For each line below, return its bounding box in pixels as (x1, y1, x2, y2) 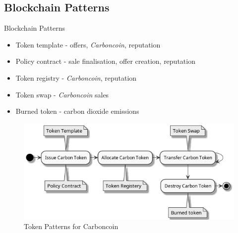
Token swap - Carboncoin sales (15, 89, 109, 99)
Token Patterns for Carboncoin (24, 221, 119, 232)
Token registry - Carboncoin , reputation (15, 72, 137, 83)
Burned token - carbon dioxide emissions (15, 106, 139, 116)
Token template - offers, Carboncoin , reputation (15, 39, 161, 49)
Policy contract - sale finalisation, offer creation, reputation (15, 56, 195, 66)
